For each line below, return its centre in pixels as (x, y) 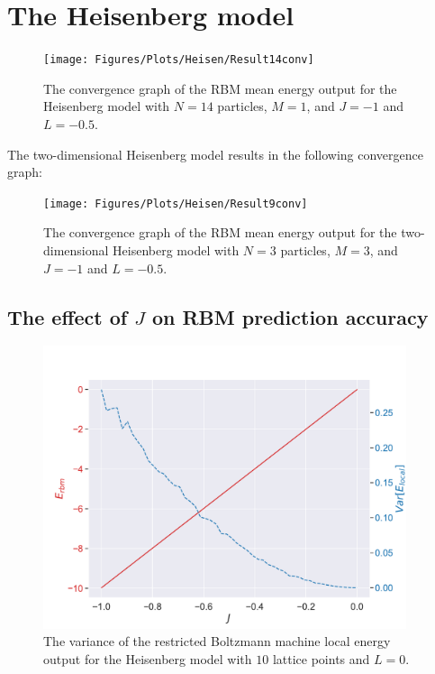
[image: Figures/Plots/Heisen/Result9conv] (176, 203)
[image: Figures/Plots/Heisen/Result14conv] (179, 60)
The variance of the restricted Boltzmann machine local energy (217, 641)
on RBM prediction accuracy (290, 316)
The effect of (68, 316)
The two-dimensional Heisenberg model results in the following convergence (215, 154)
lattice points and (321, 658)
